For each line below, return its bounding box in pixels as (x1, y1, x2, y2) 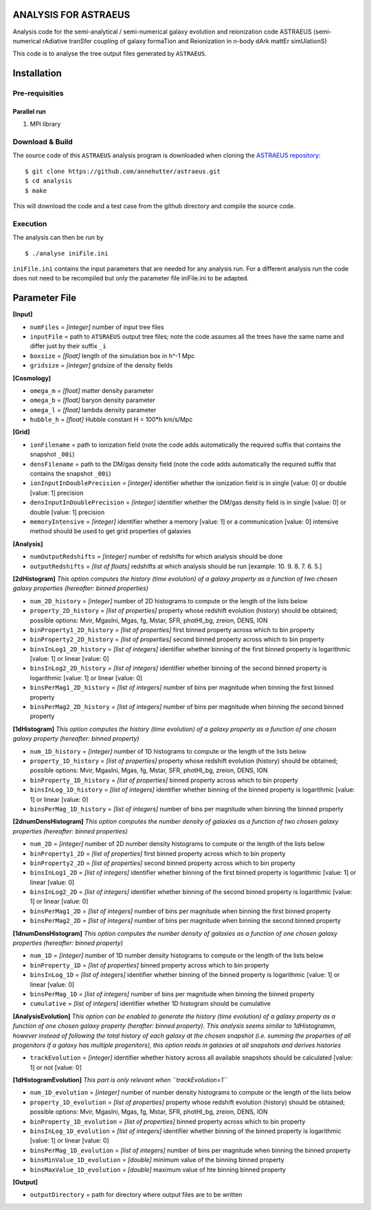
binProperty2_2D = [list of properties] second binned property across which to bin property (30, 859, 295, 867)
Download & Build (12, 137, 74, 147)
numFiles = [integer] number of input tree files (30, 323, 164, 331)
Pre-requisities (12, 89, 65, 98)
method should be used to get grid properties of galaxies (30, 527, 192, 535)
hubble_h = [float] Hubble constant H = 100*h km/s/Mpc (30, 416, 193, 424)
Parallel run (12, 107, 46, 115)
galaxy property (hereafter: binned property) (12, 735, 140, 743)
